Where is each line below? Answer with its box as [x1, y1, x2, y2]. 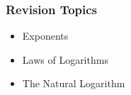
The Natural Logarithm [22, 76, 125, 91]
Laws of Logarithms [22, 52, 108, 67]
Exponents [22, 28, 69, 43]
